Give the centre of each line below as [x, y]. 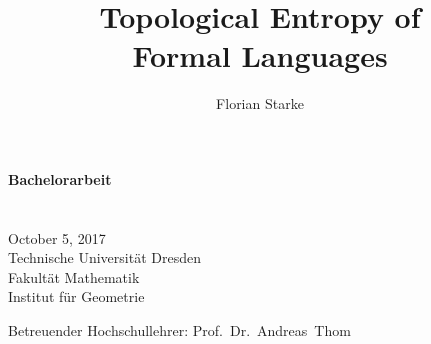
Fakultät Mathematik [74, 276]
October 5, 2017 [57, 237]
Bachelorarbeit [60, 178]
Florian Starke [260, 103]
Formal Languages [260, 55]
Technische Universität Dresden [104, 257]
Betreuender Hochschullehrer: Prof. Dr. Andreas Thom [179, 330]
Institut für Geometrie [76, 296]
